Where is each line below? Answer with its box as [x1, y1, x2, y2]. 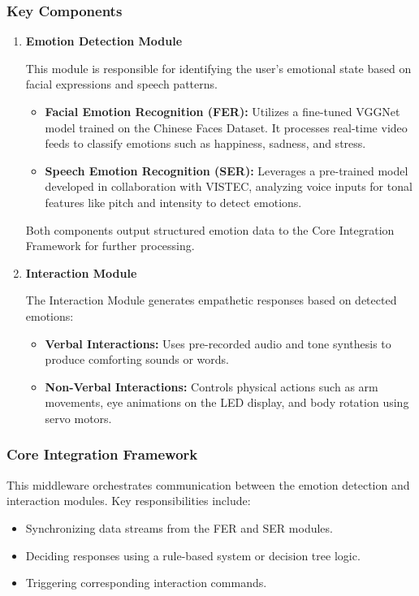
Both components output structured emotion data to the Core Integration [25, 221, 395, 238]
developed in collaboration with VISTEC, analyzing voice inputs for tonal [45, 178, 413, 195]
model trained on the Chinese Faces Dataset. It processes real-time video [45, 119, 408, 136]
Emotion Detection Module [25, 32, 183, 50]
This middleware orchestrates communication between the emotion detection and [6, 476, 410, 493]
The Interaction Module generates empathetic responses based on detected [25, 292, 397, 309]
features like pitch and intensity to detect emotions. [45, 193, 302, 210]
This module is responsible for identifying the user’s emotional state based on [25, 59, 412, 76]
